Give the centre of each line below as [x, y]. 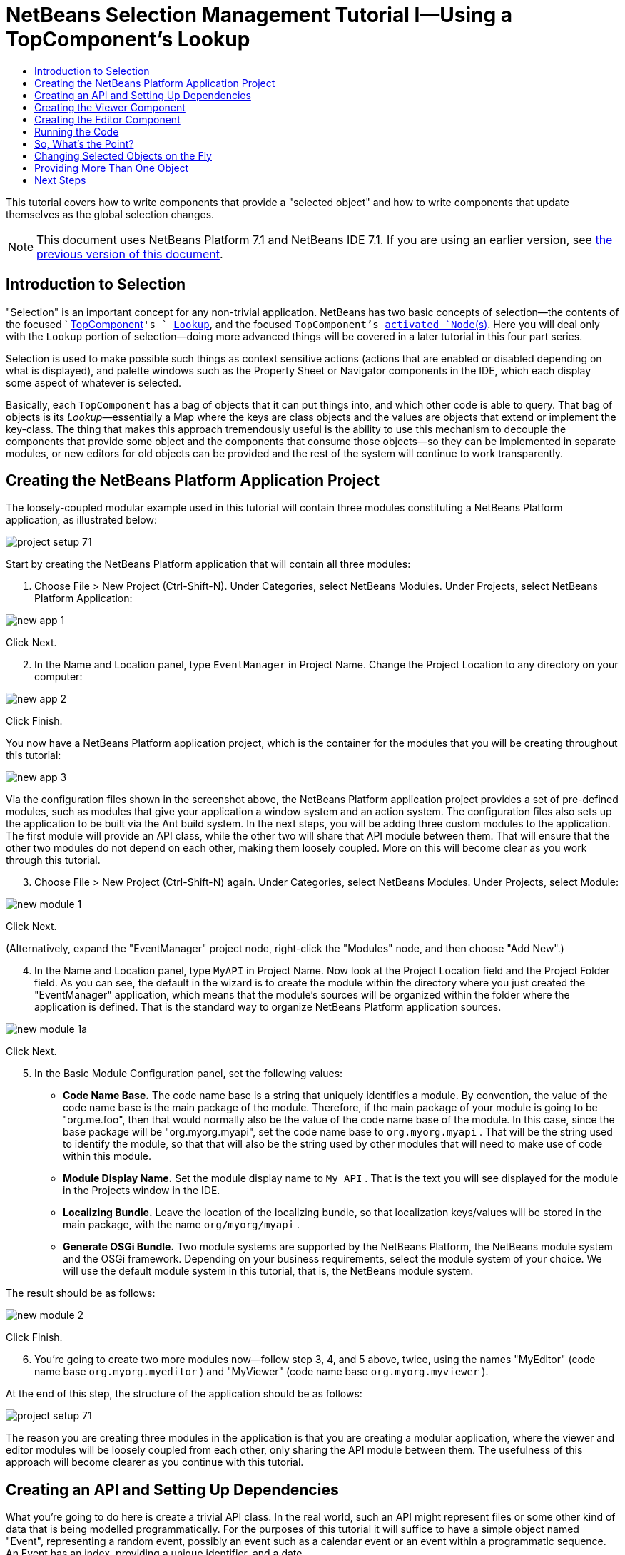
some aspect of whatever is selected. [94, 382]
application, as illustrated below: [82, 520]
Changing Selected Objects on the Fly [123, 155]
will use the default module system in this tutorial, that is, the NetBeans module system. [268, 1271]
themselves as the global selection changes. [110, 214]
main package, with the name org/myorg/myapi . [182, 1225]
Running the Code [77, 131]
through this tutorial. [53, 860]
